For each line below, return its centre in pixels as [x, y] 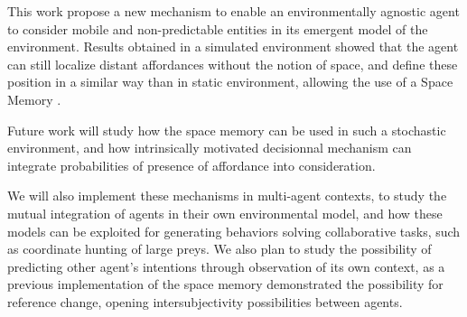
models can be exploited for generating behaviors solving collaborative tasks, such [234, 231]
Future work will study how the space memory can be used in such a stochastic [227, 130]
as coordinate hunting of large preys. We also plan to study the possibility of [219, 249]
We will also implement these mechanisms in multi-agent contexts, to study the [227, 196]
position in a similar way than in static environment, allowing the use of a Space [230, 82]
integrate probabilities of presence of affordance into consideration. [191, 165]
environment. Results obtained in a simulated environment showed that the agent [233, 47]
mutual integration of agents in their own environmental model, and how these [225, 213]
